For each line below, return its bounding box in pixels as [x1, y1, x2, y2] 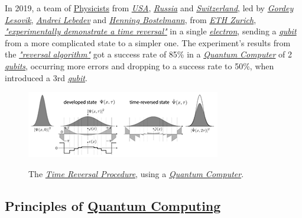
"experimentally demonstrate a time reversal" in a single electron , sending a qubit [5, 25, 297, 37]
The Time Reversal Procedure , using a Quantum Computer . [28, 167, 244, 179]
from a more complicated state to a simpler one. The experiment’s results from [5, 36, 291, 49]
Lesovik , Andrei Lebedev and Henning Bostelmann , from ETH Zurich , [5, 13, 256, 25]
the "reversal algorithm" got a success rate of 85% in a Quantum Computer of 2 [5, 48, 293, 60]
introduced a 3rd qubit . [5, 71, 87, 84]
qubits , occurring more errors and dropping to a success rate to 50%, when [5, 59, 274, 72]
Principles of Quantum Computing [5, 196, 221, 214]
